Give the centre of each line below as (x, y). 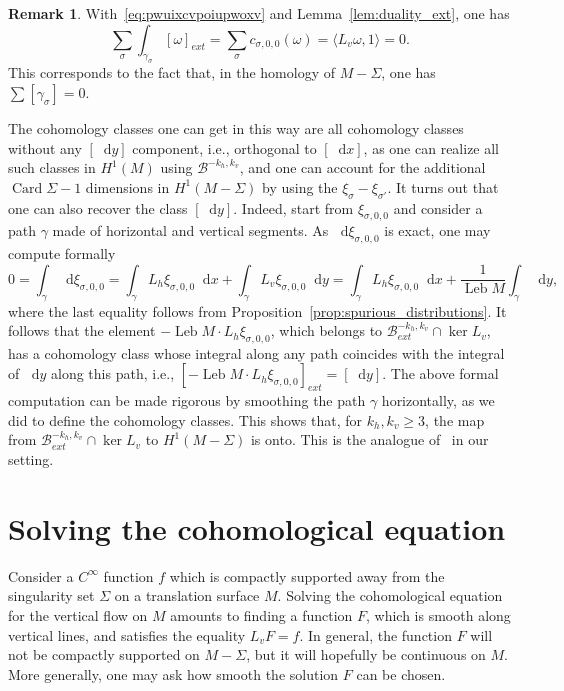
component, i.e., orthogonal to (224, 147)
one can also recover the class (98, 207)
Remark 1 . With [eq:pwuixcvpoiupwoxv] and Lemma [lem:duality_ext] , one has (259, 13)
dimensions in (127, 186)
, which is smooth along (438, 614)
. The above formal (440, 373)
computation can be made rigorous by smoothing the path (187, 400)
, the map (455, 419)
